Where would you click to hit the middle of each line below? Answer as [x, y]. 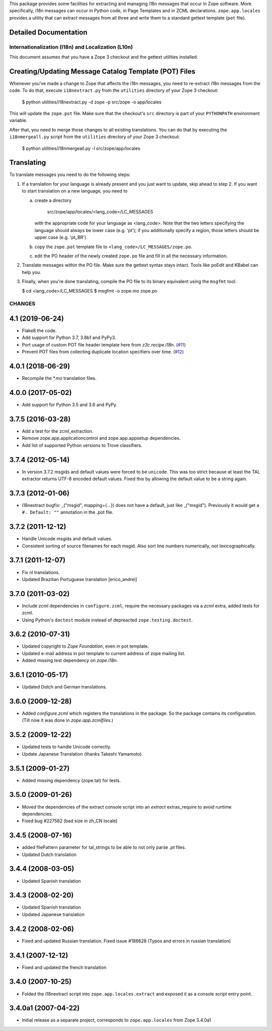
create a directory [53, 200]
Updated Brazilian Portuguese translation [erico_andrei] [80, 579]
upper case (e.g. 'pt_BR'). [61, 238]
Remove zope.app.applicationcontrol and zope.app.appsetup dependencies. [101, 438]
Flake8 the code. [39, 331]
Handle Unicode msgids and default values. [67, 539]
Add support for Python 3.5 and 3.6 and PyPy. [70, 405]
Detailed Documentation [48, 32]
